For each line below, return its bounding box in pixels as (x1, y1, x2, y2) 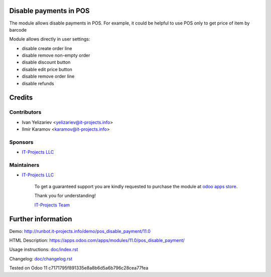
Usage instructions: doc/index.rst (9, 246, 78, 252)
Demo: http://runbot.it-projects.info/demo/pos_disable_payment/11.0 (9, 228, 151, 234)
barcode (9, 27, 27, 33)
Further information (9, 215, 72, 223)
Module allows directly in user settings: (9, 36, 90, 42)
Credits (9, 93, 33, 102)
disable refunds (22, 80, 55, 86)
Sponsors (9, 138, 34, 145)
